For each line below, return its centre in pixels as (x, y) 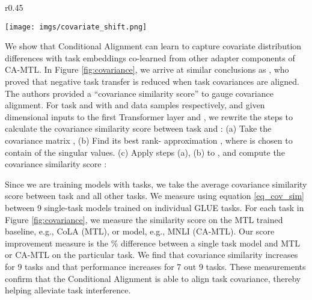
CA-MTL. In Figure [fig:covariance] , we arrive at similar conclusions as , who (147, 69)
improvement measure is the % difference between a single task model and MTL (152, 243)
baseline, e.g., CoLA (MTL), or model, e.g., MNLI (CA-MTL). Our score (140, 231)
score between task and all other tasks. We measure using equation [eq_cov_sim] (155, 196)
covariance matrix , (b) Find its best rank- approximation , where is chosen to (149, 140)
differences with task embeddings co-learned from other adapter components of (150, 57)
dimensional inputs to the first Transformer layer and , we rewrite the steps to (149, 116)
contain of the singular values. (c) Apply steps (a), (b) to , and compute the (145, 152)
